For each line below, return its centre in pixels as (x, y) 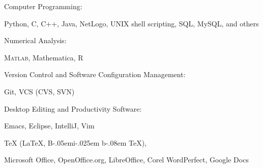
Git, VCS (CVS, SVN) (39, 91)
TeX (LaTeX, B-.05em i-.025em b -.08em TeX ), (75, 142)
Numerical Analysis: (35, 40)
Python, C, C (25, 23)
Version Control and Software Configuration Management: (95, 74)
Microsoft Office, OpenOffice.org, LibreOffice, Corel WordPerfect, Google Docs (126, 160)
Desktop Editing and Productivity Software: (73, 108)
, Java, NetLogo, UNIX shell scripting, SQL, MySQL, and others (158, 23)
